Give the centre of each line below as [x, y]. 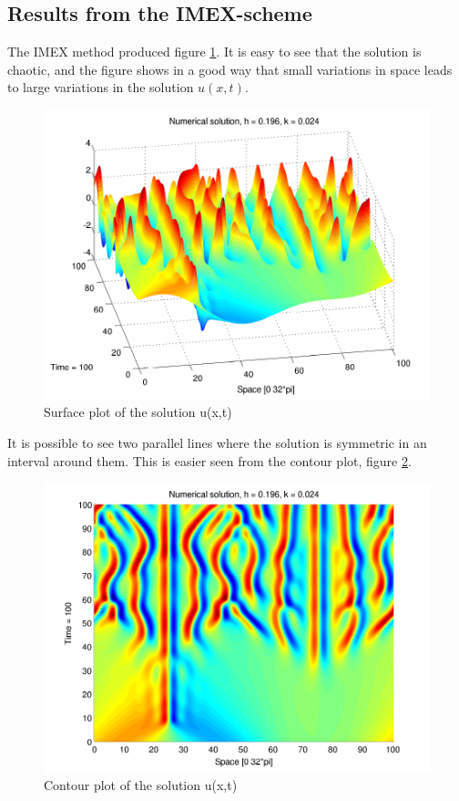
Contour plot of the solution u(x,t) [141, 785]
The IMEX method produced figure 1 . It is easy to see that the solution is [214, 52]
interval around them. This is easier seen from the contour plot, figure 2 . [209, 460]
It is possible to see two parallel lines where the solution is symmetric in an [217, 442]
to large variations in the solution [101, 87]
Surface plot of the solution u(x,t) [138, 412]
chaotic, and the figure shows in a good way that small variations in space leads [230, 69]
